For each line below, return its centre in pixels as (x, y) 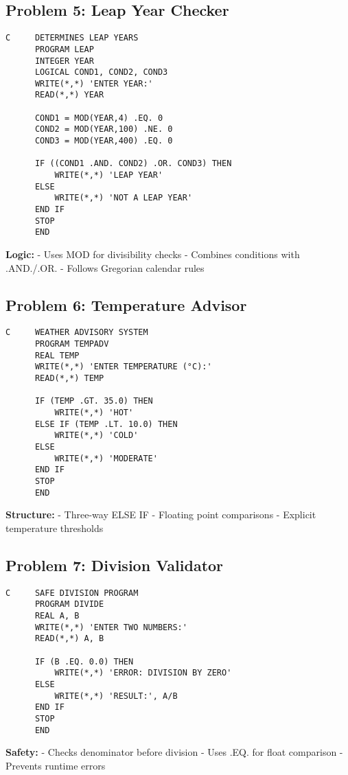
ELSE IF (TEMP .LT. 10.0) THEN (106, 424)
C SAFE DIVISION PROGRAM (72, 593)
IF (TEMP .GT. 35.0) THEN (94, 401)
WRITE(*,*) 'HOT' (94, 413)
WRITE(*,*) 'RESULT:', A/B (116, 696)
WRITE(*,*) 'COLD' (96, 436)
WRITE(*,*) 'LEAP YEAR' (109, 175)
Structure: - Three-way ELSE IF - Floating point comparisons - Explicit (161, 514)
